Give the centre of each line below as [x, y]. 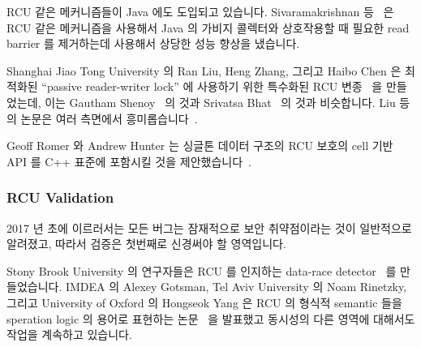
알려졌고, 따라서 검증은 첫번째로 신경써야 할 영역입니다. [146, 244]
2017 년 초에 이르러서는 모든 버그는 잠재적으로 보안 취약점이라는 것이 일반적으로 [209, 227]
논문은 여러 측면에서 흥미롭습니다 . [109, 118]
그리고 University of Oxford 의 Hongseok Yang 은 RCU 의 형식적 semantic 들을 [204, 302]
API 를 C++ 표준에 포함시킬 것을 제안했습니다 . [129, 161]
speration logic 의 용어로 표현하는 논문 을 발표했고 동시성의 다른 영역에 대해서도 [211, 318]
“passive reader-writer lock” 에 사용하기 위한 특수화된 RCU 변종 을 [212, 86]
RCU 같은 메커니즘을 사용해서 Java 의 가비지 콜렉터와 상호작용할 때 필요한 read [208, 27]
